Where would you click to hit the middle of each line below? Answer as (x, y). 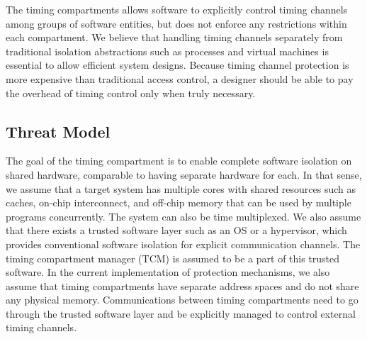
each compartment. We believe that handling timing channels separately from (174, 37)
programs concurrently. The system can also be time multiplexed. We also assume (183, 216)
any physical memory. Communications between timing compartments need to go (182, 300)
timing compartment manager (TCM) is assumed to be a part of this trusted (173, 258)
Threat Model (58, 131)
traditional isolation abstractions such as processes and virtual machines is (167, 51)
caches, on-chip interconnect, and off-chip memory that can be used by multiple (179, 202)
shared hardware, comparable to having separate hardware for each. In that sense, (184, 174)
